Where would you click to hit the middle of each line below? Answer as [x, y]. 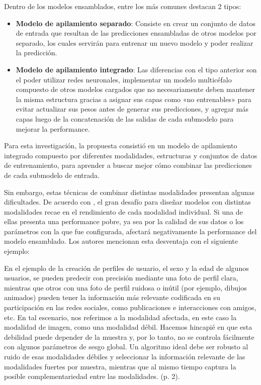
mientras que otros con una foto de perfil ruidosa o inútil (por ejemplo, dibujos [125, 287]
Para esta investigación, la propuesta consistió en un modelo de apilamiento [121, 146]
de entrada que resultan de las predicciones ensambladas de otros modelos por [136, 33]
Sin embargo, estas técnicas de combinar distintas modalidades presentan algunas [129, 192]
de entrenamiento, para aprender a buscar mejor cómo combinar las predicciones [128, 165]
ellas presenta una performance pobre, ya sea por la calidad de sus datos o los [124, 221]
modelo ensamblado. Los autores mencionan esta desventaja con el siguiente [121, 241]
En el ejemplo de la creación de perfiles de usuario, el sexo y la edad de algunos [126, 268]
